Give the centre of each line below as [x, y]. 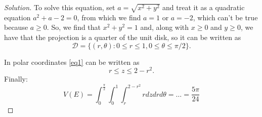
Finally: [16, 79]
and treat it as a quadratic [204, 7]
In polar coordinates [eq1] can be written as [72, 62]
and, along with [165, 27]
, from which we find [109, 17]
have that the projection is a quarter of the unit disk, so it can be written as [123, 37]
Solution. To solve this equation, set [60, 7]
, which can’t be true [225, 17]
